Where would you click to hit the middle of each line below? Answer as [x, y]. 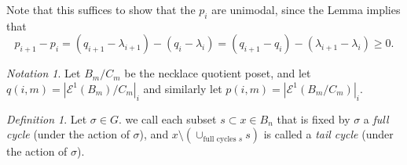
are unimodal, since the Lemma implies [306, 9]
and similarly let [183, 88]
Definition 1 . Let [47, 118]
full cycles [220, 139]
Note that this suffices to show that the [101, 9]
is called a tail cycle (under [328, 134]
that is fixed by [313, 118]
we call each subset [171, 118]
